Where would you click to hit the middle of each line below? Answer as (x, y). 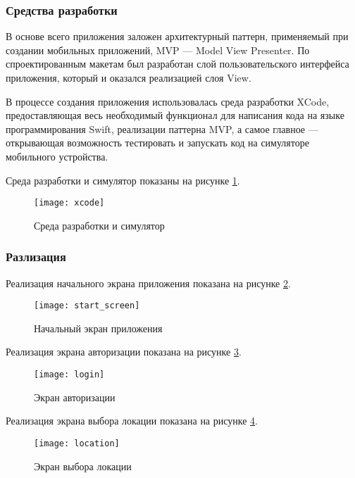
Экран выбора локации (83, 466)
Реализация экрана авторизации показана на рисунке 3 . (124, 352)
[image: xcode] (69, 203)
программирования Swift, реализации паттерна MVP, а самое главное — (162, 128)
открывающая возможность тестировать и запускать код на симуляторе (157, 143)
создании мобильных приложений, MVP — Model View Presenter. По (158, 50)
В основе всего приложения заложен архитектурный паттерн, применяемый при (177, 36)
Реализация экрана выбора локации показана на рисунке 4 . (132, 421)
